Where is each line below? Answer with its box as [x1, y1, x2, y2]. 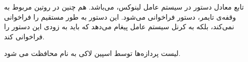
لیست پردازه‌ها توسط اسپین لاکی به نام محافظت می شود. [4, 48, 181, 58]
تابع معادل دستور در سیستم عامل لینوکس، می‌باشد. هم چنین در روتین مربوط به [4, 2, 244, 12]
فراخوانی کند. [4, 31, 45, 41]
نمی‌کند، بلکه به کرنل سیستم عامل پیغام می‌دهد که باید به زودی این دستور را [4, 21, 234, 32]
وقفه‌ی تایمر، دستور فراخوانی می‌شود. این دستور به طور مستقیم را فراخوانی [4, 11, 236, 22]
